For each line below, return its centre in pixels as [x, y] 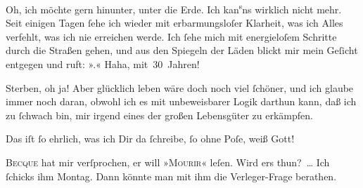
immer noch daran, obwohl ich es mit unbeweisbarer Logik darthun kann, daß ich [181, 101]
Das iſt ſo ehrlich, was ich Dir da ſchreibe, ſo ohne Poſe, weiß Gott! [150, 139]
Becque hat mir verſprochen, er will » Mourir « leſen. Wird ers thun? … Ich [168, 162]
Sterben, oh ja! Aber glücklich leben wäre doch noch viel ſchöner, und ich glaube [180, 87]
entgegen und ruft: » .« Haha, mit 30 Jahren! [103, 64]
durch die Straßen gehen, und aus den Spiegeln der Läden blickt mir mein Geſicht [182, 50]
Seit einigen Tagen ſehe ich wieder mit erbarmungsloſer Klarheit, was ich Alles [174, 23]
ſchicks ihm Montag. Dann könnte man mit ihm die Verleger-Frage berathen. [171, 176]
